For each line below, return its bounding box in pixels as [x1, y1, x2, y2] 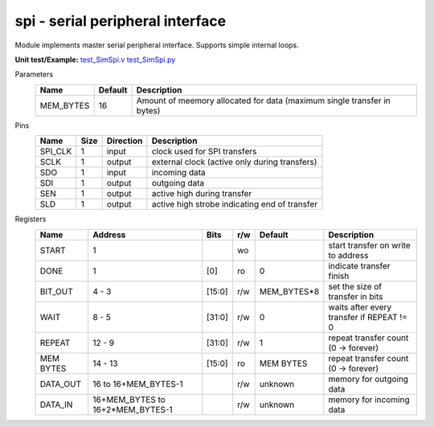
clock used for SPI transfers [151, 146, 257, 157]
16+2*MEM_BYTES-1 [92, 404, 173, 415]
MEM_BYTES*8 [259, 285, 320, 297]
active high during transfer [151, 188, 252, 199]
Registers [14, 214, 47, 224]
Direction [106, 135, 143, 146]
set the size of [328, 281, 382, 292]
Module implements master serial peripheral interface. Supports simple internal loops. [14, 40, 299, 50]
